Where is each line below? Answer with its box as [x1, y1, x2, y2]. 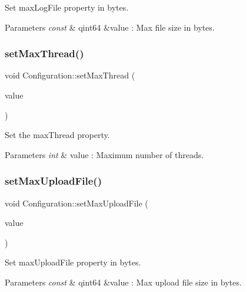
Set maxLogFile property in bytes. [5, 1, 129, 13]
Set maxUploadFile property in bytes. [5, 256, 141, 268]
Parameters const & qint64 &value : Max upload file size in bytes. [5, 275, 242, 288]
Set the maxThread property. [5, 129, 110, 141]
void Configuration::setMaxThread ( [5, 69, 135, 81]
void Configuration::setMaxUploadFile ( [5, 196, 148, 209]
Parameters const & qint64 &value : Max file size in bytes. [5, 21, 215, 33]
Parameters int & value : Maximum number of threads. [5, 148, 204, 160]
